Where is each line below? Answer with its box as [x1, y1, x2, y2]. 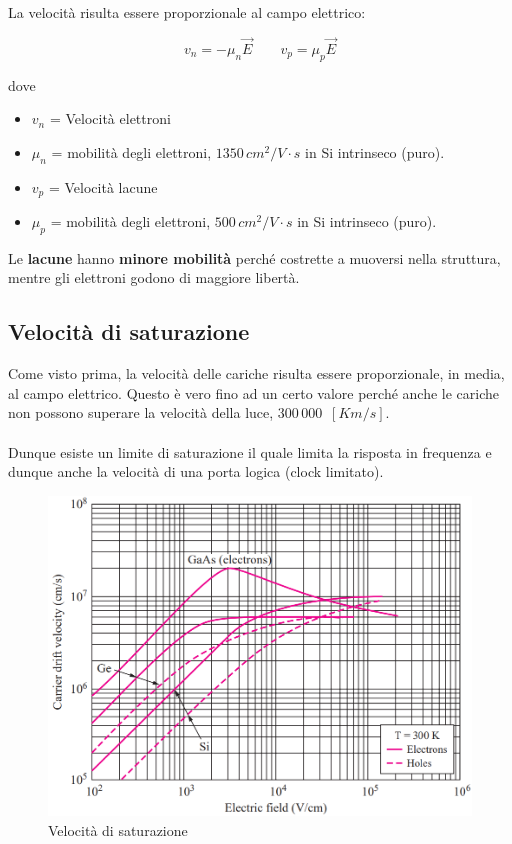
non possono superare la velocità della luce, [8, 402, 274, 423]
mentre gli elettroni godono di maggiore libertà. [8, 267, 300, 288]
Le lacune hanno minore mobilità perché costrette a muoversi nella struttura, [8, 247, 501, 268]
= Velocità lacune [48, 176, 158, 197]
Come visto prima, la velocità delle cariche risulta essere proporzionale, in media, [8, 363, 505, 384]
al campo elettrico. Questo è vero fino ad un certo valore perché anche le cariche [8, 382, 500, 403]
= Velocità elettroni [49, 108, 171, 129]
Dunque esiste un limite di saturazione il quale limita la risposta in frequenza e [8, 441, 492, 462]
